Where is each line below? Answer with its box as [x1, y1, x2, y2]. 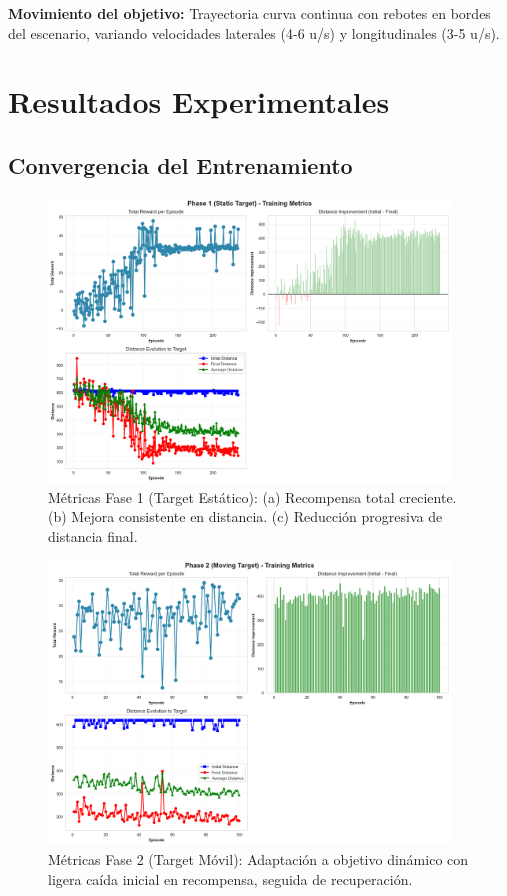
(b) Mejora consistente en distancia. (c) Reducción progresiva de [48, 506, 443, 527]
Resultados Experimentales [8, 81, 390, 122]
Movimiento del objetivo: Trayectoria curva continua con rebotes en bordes [8, 3, 491, 23]
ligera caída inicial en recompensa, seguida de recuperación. [48, 868, 413, 889]
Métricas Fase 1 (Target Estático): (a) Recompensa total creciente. [48, 486, 457, 507]
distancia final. [48, 525, 138, 546]
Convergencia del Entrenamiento [8, 149, 353, 180]
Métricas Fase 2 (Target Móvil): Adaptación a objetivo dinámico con [48, 849, 469, 870]
